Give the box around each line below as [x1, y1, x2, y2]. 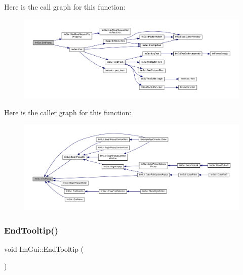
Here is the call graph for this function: [4, 2, 126, 12]
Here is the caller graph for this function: [4, 107, 132, 118]
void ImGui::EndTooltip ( [4, 244, 84, 254]
